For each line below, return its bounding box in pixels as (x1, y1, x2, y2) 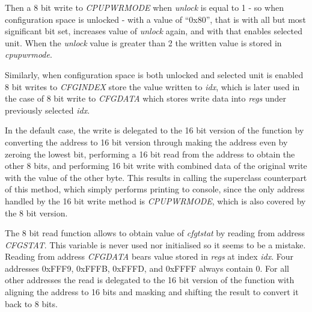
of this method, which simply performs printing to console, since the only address (5, 183, 305, 195)
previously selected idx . (5, 103, 90, 116)
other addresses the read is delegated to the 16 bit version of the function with (5, 274, 295, 286)
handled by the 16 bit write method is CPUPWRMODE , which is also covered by (5, 194, 306, 207)
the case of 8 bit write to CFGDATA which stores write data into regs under (5, 92, 287, 105)
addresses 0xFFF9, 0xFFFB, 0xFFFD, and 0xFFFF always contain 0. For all (5, 262, 289, 274)
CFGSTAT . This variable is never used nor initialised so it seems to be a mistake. (5, 238, 306, 251)
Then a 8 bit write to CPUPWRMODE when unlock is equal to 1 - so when (5, 1, 284, 13)
